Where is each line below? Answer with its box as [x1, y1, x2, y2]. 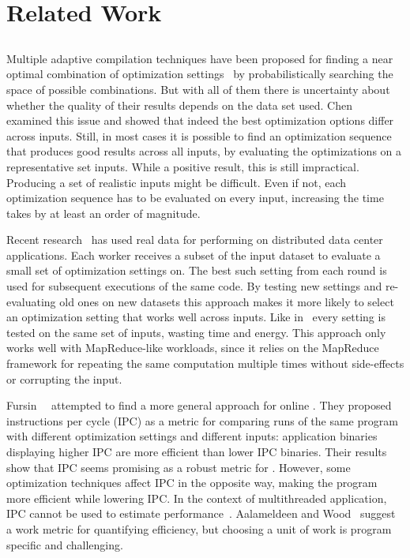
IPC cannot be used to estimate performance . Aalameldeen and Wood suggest [6, 505, 396, 522]
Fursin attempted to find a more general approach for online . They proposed [6, 397, 392, 414]
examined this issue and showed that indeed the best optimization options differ [6, 112, 394, 129]
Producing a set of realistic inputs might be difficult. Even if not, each [6, 174, 347, 190]
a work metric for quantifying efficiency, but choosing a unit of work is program [6, 520, 392, 537]
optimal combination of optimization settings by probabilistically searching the [6, 66, 393, 82]
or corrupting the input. [6, 370, 122, 387]
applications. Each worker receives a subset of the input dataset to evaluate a [6, 246, 381, 263]
